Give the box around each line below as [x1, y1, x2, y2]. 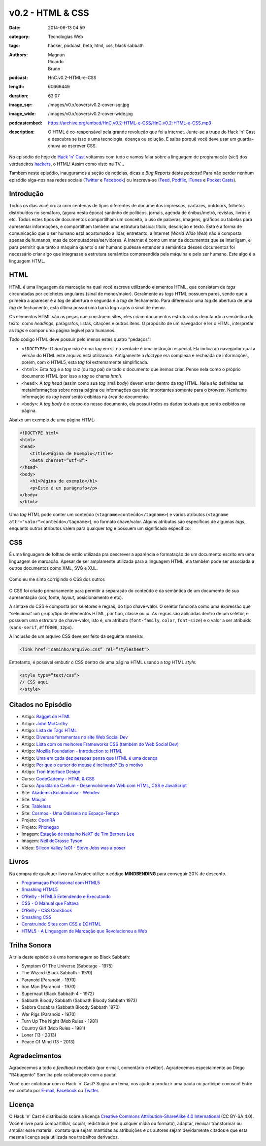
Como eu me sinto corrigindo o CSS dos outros [9, 576, 105, 582]
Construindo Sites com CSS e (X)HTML [21, 921, 101, 927]
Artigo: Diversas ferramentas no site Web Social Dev [21, 734, 128, 740]
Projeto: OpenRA [21, 817, 56, 823]
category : [9, 34, 30, 39]
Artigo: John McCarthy [21, 720, 68, 726]
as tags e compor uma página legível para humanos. [9, 327, 116, 333]
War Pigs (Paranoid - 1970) [21, 1011, 76, 1017]
